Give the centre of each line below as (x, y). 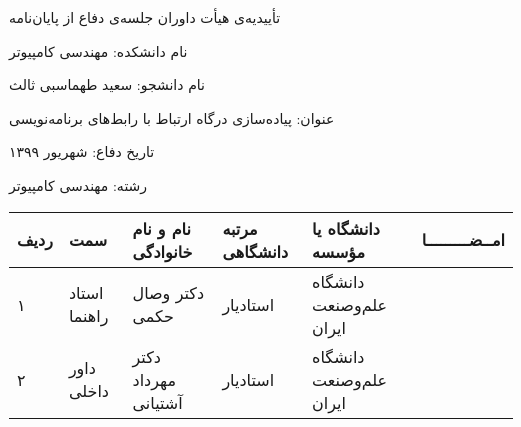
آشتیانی (157, 402)
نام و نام (161, 228)
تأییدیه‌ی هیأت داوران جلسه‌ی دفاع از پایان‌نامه (145, 17)
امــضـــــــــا (463, 240)
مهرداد (154, 379)
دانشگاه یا (346, 228)
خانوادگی (162, 251)
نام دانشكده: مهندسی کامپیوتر (98, 50)
